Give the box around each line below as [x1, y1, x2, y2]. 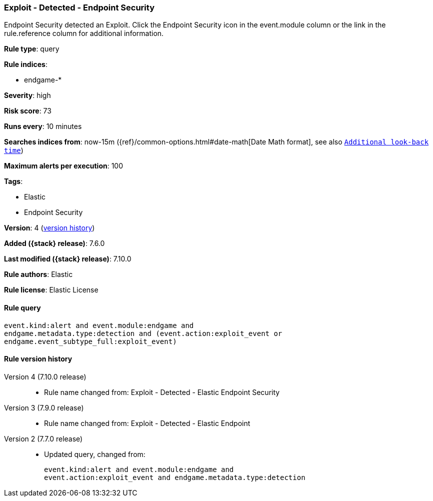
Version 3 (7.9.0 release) [4, 403, 84, 412]
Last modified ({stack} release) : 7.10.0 [4, 254, 131, 263]
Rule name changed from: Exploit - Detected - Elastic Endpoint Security [44, 387, 280, 396]
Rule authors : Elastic [4, 270, 73, 279]
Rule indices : [4, 60, 47, 69]
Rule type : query [4, 44, 59, 53]
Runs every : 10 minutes [4, 122, 82, 131]
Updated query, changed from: [44, 449, 145, 458]
